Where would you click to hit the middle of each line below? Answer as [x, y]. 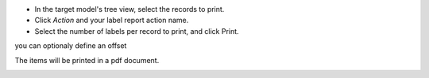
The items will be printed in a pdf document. [87, 60]
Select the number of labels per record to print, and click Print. [137, 31]
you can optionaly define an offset [71, 46]
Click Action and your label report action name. [112, 20]
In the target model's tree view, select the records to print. [129, 9]
